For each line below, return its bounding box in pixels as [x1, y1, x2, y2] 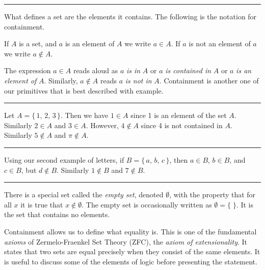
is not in [125, 75, 152, 85]
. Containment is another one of [159, 75, 259, 85]
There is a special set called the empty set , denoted [4, 189, 164, 200]
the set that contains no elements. [4, 209, 110, 220]
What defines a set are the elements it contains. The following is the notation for [4, 11, 257, 21]
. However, [86, 119, 119, 130]
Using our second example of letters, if [4, 154, 124, 165]
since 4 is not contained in [141, 119, 223, 130]
